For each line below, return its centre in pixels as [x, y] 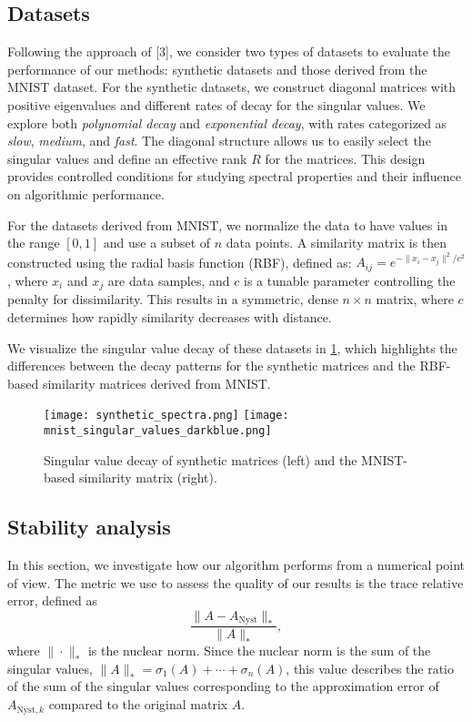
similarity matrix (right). [148, 478]
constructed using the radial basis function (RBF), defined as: [180, 262]
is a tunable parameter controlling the [349, 280]
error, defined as [52, 600]
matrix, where [415, 299]
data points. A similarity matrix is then [336, 243]
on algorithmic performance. [86, 193]
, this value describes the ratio [370, 668]
